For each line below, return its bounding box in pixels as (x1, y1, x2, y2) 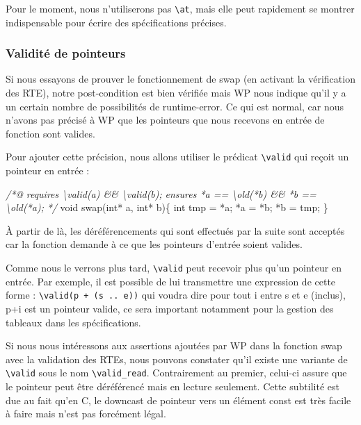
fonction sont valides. (6, 126, 95, 140)
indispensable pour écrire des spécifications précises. (6, 15, 227, 29)
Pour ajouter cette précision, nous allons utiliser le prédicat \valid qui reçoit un (6, 149, 349, 164)
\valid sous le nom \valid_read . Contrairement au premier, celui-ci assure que (6, 365, 347, 380)
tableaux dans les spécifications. (6, 315, 141, 329)
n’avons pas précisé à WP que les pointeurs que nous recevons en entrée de (6, 112, 325, 127)
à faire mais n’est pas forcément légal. (6, 406, 166, 421)
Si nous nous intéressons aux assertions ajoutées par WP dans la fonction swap (6, 338, 342, 353)
